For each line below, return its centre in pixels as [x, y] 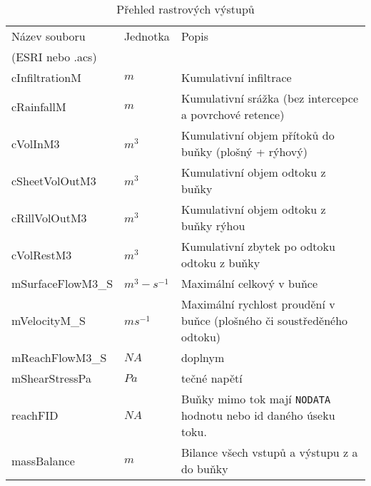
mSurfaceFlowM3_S [62, 283]
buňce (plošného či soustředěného [264, 320]
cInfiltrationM [46, 77]
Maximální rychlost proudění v [258, 304]
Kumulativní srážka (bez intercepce [270, 98]
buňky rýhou [213, 226]
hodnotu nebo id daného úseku [258, 415]
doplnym [203, 357]
